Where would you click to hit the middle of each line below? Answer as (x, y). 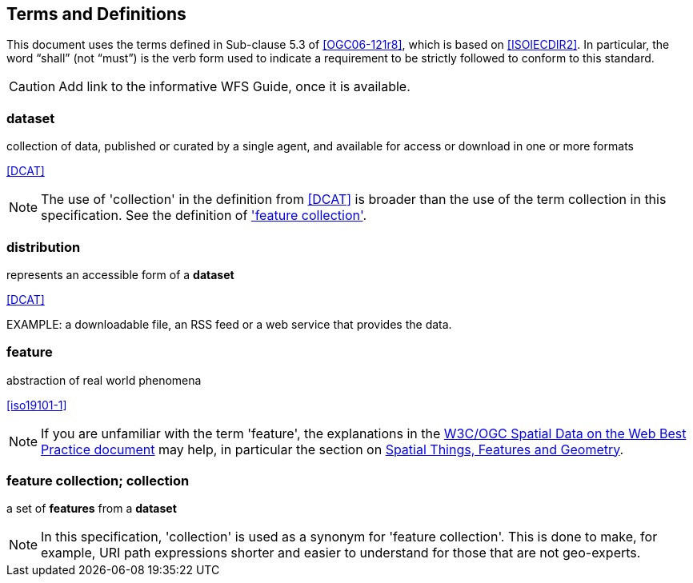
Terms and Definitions (96, 14)
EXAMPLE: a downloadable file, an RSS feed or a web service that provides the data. (229, 324)
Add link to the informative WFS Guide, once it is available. (234, 87)
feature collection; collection (98, 481)
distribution (44, 247)
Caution (32, 87)
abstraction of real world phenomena (104, 380)
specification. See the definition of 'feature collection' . (204, 216)
